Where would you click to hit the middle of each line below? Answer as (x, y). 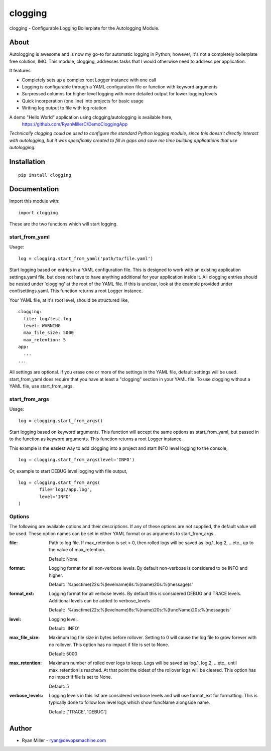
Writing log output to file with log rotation (64, 108)
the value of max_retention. (77, 550)
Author (21, 728)
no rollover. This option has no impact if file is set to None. (109, 645)
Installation (27, 161)
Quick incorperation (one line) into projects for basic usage (83, 101)
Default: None (63, 559)
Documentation (34, 189)
